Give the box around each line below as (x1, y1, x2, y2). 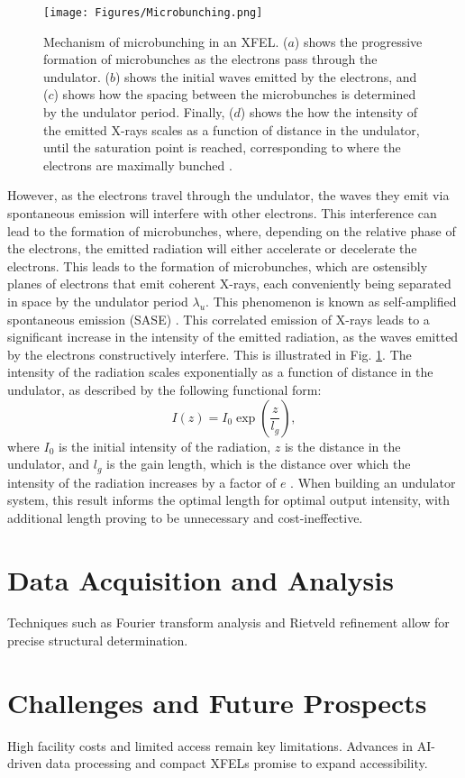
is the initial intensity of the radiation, (59, 436, 271, 455)
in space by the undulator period (7, 291, 188, 310)
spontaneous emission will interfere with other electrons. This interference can (7, 204, 437, 222)
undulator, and (7, 454, 90, 473)
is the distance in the (284, 436, 401, 455)
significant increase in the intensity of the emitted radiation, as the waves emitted (7, 327, 459, 346)
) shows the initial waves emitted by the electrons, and (114, 67, 417, 86)
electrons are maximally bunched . (43, 155, 232, 174)
